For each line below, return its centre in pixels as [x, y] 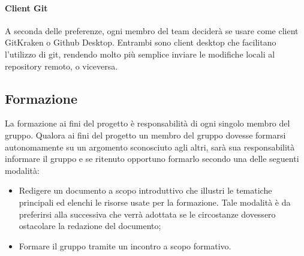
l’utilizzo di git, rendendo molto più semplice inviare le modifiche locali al [140, 54]
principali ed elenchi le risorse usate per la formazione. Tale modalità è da [155, 202]
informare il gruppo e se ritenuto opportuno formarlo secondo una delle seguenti [152, 159]
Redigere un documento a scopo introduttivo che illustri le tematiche [145, 190]
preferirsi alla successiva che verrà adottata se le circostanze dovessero [147, 214]
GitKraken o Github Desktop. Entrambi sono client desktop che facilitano [141, 42]
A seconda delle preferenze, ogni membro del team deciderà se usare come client [152, 30]
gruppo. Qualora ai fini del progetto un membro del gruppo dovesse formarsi [145, 135]
